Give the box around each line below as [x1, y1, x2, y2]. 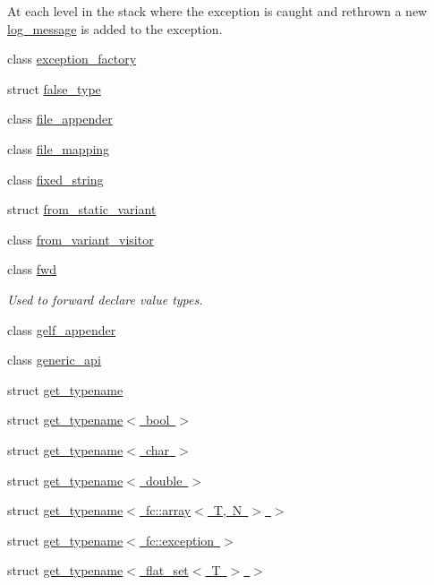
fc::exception [145, 530, 215, 549]
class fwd [7, 260, 56, 279]
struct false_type [7, 79, 101, 98]
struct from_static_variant [7, 200, 157, 219]
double [145, 470, 183, 489]
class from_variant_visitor [7, 229, 154, 248]
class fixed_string [7, 169, 104, 188]
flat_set [145, 561, 189, 580]
